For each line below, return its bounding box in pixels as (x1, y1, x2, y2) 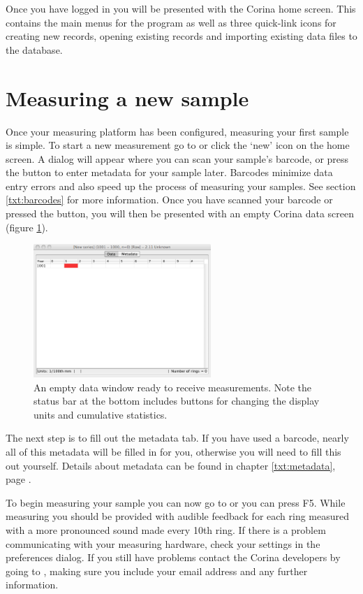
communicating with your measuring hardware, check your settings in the (6, 536, 320, 551)
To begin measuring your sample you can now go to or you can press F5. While (6, 495, 346, 509)
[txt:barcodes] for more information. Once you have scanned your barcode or (6, 192, 333, 207)
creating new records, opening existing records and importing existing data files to (6, 29, 357, 43)
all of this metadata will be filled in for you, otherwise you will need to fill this (6, 444, 341, 458)
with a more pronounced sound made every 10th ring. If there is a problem (6, 522, 326, 537)
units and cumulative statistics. (34, 407, 168, 421)
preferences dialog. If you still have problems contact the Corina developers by (6, 550, 341, 565)
